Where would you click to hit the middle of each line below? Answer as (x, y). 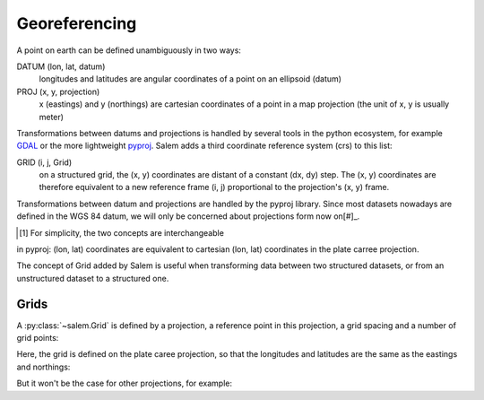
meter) (52, 117)
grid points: (38, 338)
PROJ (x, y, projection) (58, 91)
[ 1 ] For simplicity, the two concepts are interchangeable (121, 232)
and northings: (43, 367)
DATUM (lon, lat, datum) (61, 66)
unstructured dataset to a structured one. (93, 278)
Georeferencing (77, 23)
